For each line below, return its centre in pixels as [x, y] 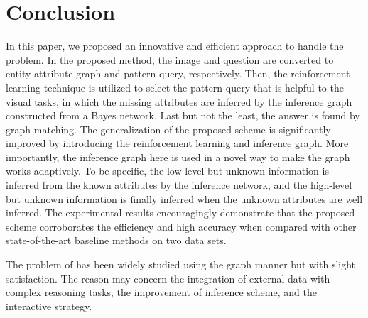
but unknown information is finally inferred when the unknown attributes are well [184, 198]
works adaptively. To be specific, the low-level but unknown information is [167, 171]
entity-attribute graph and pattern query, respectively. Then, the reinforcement [178, 73]
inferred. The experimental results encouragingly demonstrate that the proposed [180, 213]
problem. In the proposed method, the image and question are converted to [170, 59]
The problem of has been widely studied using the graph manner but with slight [181, 264]
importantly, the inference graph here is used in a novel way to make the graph [178, 157]
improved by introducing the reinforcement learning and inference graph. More [177, 143]
